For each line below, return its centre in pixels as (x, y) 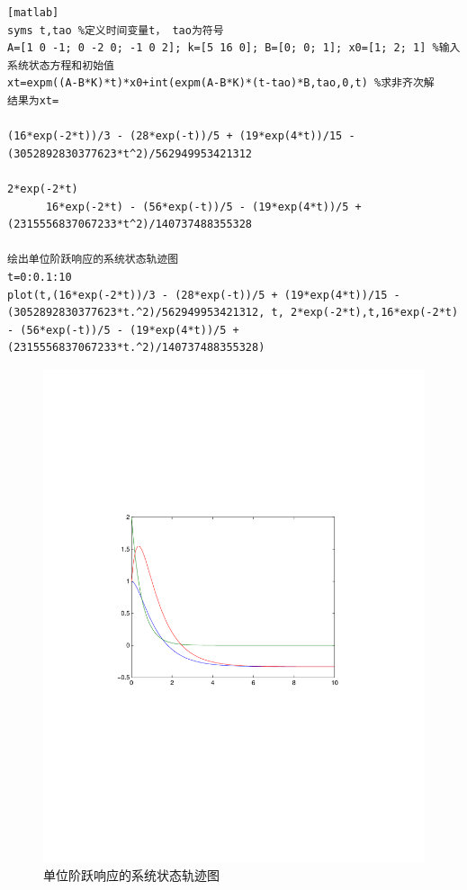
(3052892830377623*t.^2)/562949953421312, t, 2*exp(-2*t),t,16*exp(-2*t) (233, 313)
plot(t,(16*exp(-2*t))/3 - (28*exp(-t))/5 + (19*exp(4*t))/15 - (204, 295)
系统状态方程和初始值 (61, 65)
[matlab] (33, 13)
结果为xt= (33, 100)
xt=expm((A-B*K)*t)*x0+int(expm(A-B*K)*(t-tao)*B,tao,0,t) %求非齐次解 (221, 83)
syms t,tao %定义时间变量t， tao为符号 (116, 30)
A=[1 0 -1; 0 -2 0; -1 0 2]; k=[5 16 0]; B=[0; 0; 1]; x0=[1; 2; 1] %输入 (234, 48)
